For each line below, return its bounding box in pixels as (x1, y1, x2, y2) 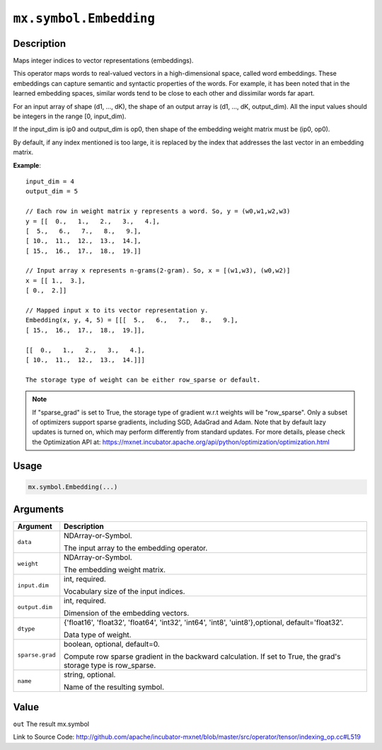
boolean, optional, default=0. (64, 640, 161, 649)
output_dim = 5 (25, 188, 79, 195)
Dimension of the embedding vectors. (64, 608, 190, 618)
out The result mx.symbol (13, 720, 90, 728)
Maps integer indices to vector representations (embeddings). (13, 57, 194, 65)
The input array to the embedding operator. (64, 543, 208, 553)
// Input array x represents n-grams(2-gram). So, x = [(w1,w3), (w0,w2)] (25, 266, 291, 275)
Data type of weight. (64, 630, 132, 640)
